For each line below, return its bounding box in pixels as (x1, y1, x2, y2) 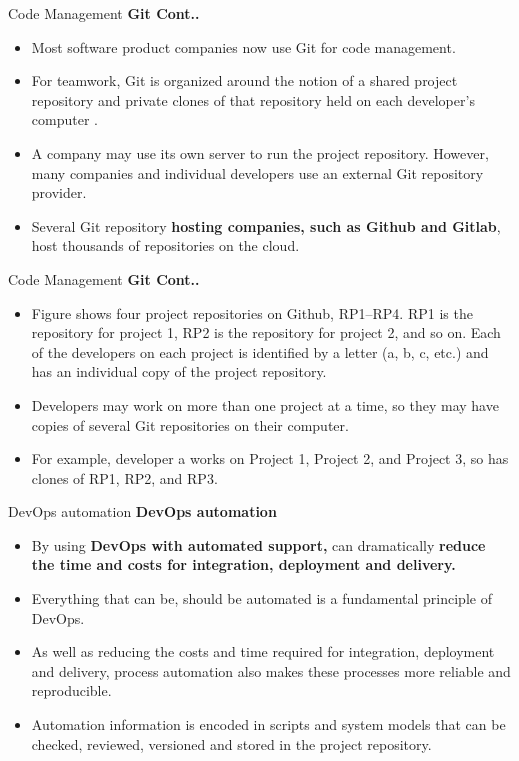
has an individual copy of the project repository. (31, 361, 327, 382)
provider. (31, 182, 87, 203)
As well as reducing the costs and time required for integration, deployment (31, 641, 495, 662)
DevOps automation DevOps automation (8, 501, 277, 522)
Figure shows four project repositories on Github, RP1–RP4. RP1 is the (31, 302, 473, 323)
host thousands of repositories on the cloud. (31, 235, 300, 256)
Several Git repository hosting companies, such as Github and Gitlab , (31, 215, 501, 236)
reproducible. (31, 680, 112, 701)
